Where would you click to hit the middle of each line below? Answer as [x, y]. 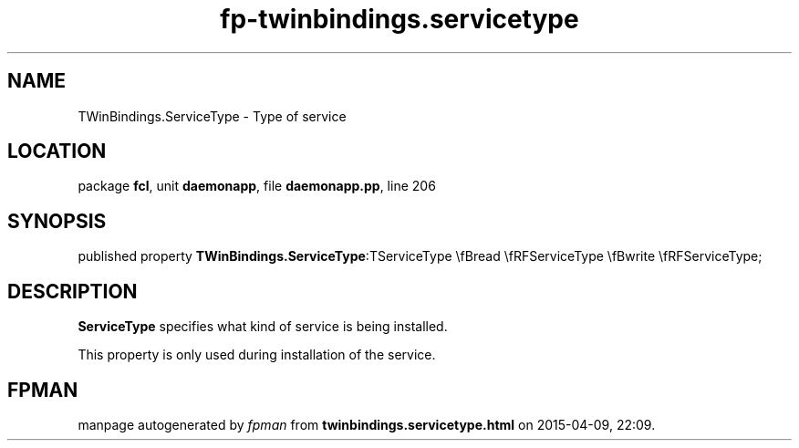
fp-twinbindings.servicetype [399, 19]
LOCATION [57, 151]
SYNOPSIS [57, 221]
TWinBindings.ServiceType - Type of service [212, 116]
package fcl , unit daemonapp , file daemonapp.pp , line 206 [257, 186]
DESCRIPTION [73, 291]
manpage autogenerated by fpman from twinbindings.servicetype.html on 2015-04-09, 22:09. [367, 424]
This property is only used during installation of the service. [257, 355]
